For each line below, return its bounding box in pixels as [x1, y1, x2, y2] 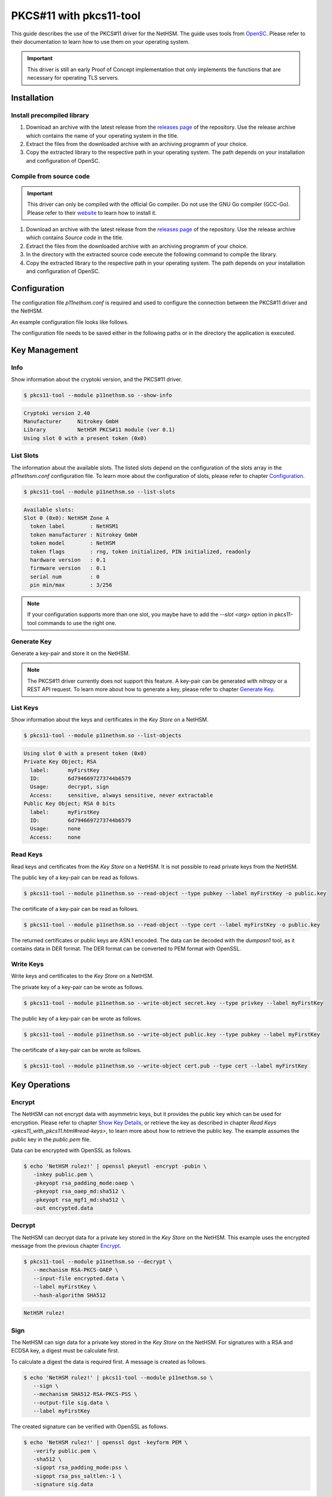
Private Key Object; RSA [23, 758, 97, 765]
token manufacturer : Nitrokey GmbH [30, 531, 138, 538]
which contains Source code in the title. [26, 234, 124, 241]
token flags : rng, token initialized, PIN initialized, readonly [30, 548, 251, 555]
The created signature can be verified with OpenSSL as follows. [11, 1423, 169, 1431]
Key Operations [11, 1080, 71, 1090]
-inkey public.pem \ [33, 1171, 94, 1178]
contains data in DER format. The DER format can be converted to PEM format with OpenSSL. [11, 945, 242, 952]
